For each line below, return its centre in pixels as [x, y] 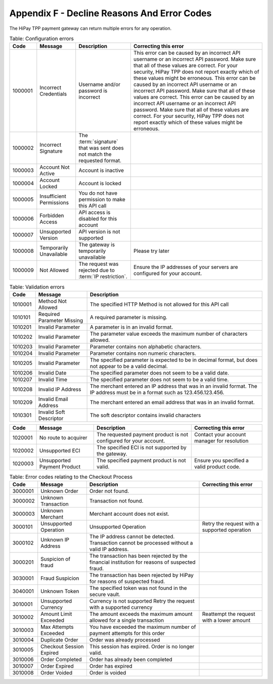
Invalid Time [53, 379]
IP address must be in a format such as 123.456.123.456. [157, 392]
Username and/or [100, 84]
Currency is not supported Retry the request [142, 601]
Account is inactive [101, 170]
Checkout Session [62, 647]
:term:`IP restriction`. [103, 277]
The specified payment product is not [142, 460]
